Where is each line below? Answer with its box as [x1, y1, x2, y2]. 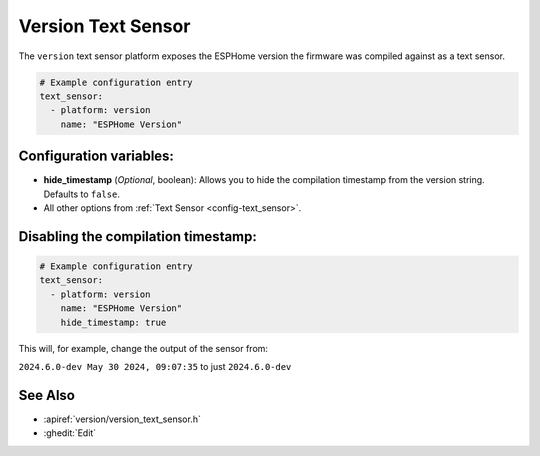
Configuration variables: [18, 148, 175, 165]
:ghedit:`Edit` [43, 427, 97, 439]
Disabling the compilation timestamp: [18, 228, 257, 245]
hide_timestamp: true [60, 316, 167, 328]
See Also [18, 386, 75, 404]
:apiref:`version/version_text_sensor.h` [43, 413, 202, 425]
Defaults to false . [43, 188, 120, 200]
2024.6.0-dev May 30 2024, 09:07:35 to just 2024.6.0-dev [18, 360, 292, 372]
